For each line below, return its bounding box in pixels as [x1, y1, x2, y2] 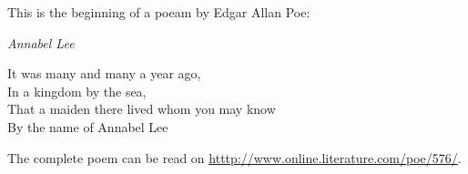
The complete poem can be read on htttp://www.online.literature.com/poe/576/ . [7, 148, 462, 167]
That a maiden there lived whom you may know [7, 99, 276, 118]
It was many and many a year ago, [7, 64, 201, 83]
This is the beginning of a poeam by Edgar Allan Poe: [7, 3, 310, 21]
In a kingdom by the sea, [7, 81, 147, 100]
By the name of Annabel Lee [7, 117, 168, 136]
